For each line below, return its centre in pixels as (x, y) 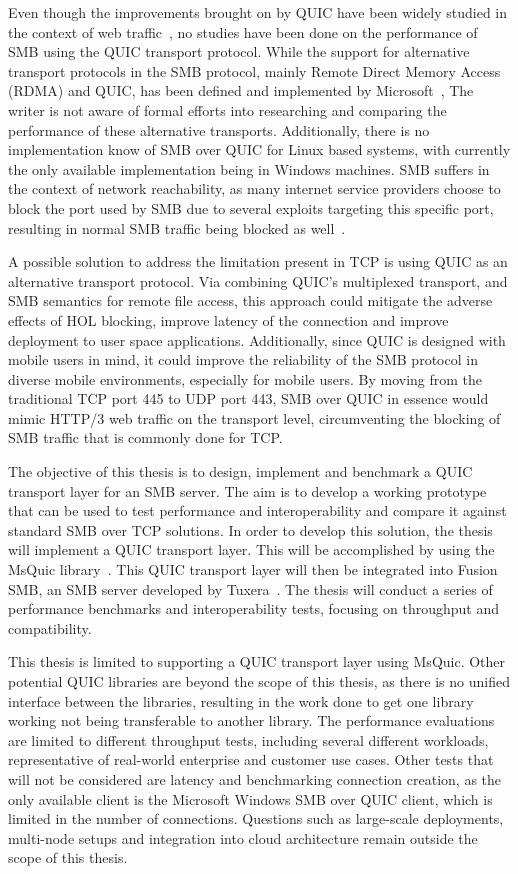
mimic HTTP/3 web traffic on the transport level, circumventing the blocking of (254, 417)
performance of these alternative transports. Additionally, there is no (219, 129)
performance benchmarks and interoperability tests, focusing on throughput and (254, 608)
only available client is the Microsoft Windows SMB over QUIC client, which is (250, 798)
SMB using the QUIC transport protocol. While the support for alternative (239, 51)
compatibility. (50, 627)
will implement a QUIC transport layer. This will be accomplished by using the (251, 549)
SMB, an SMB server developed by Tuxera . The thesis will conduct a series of (250, 588)
